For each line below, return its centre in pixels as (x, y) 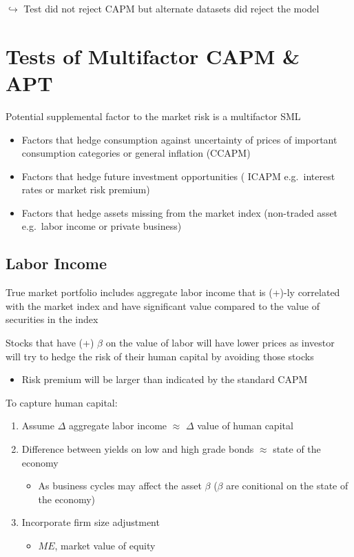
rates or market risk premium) (86, 189)
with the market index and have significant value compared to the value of (163, 305)
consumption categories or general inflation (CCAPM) (136, 153)
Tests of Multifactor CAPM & (153, 56)
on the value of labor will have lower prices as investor (220, 343)
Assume (38, 426)
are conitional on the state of (287, 486)
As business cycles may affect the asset (120, 486)
